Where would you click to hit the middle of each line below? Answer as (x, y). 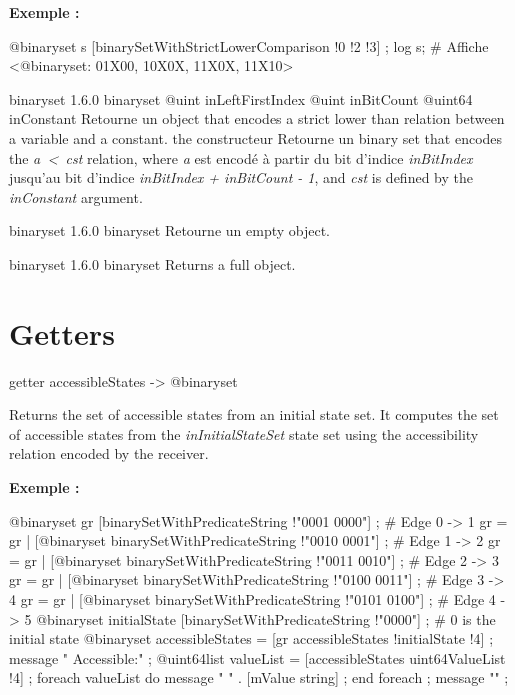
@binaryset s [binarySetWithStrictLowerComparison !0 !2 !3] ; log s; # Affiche (249, 45)
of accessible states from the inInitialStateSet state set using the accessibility (244, 433)
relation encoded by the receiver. (109, 453)
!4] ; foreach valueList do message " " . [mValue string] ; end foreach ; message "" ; (259, 677)
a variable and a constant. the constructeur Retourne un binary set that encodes (256, 137)
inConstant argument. (76, 196)
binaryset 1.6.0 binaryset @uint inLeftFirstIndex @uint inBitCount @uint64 (241, 98)
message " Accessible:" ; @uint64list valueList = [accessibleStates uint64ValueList (257, 657)
